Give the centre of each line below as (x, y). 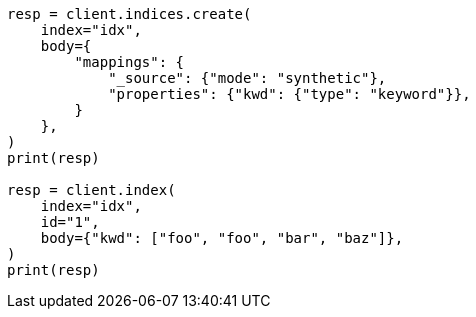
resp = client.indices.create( (129, 14)
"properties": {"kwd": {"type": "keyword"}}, (289, 94)
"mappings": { (129, 62)
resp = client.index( (91, 190)
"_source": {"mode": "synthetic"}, (247, 78)
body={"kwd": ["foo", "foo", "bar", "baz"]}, (222, 238)
